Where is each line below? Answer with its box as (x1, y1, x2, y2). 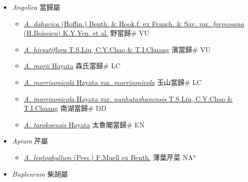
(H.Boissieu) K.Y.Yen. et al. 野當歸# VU (24, 28, 149, 38)
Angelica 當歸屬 (12, 2, 60, 12)
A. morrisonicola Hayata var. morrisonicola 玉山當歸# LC (24, 77, 202, 87)
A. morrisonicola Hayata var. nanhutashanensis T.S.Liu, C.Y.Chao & (24, 93, 233, 103)
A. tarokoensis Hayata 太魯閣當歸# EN (24, 119, 145, 129)
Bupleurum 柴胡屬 (12, 168, 68, 179)
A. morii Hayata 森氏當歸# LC (24, 61, 121, 71)
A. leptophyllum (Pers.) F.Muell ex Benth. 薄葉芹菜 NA (24, 152, 193, 162)
